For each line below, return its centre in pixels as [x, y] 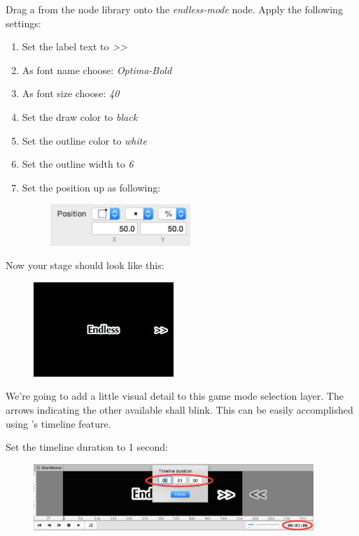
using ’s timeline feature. [58, 423]
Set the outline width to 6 [78, 164]
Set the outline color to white [84, 140]
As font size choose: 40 [71, 93]
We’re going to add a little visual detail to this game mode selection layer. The [175, 396]
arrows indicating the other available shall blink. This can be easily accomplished [179, 409]
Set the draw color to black [80, 116]
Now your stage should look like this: [85, 265]
